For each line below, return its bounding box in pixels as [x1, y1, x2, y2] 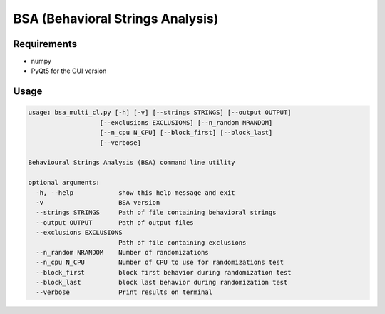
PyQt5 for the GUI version [31, 66, 107, 75]
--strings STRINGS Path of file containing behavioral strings [36, 208, 277, 217]
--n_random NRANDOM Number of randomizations [36, 248, 210, 256]
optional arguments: [28, 178, 100, 187]
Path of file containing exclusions [118, 238, 247, 246]
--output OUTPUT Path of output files [36, 218, 194, 226]
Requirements [13, 38, 78, 50]
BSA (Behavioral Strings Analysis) [13, 11, 219, 26]
